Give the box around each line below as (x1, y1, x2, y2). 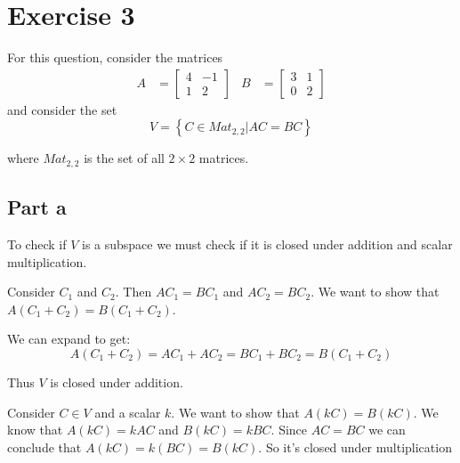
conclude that (7, 437, 82, 456)
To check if (7, 235, 67, 253)
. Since (270, 420, 308, 439)
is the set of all (84, 149, 165, 167)
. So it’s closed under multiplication (258, 437, 452, 456)
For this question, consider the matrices (7, 48, 223, 67)
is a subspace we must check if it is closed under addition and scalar (81, 235, 453, 253)
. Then (115, 282, 152, 301)
